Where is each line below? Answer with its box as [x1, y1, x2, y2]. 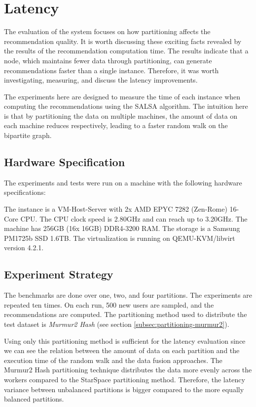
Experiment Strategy [4, 267, 113, 282]
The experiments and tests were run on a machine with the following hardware [4, 177, 242, 187]
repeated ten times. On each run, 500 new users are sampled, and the [4, 299, 214, 310]
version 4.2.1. [4, 242, 44, 253]
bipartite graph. [4, 130, 52, 140]
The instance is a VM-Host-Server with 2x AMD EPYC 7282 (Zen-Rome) [4, 204, 227, 214]
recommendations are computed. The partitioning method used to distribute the [4, 309, 247, 319]
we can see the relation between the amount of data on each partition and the [4, 345, 240, 356]
